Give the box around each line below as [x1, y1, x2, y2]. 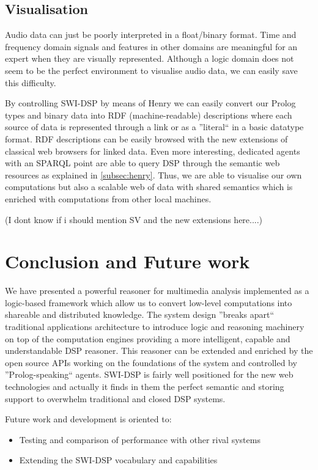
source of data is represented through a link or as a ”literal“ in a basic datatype [5, 120, 304, 133]
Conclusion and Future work [5, 249, 250, 274]
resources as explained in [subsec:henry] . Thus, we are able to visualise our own [5, 168, 302, 181]
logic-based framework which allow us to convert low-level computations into [5, 296, 292, 309]
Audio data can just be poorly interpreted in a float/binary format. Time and [5, 28, 297, 41]
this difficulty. [5, 76, 56, 89]
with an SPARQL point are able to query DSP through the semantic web [5, 156, 280, 169]
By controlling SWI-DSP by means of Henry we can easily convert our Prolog [5, 97, 296, 109]
